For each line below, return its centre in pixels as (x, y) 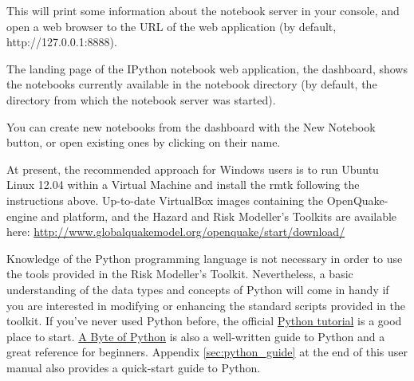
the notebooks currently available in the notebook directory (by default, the (192, 84)
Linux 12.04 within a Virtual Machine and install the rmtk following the (183, 185)
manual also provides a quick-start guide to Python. (134, 367)
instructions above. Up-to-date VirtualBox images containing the (165, 200)
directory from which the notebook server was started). (141, 99)
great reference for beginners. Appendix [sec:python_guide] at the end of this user (207, 352)
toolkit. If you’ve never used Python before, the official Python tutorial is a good (204, 321)
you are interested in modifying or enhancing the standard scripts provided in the (206, 305)
